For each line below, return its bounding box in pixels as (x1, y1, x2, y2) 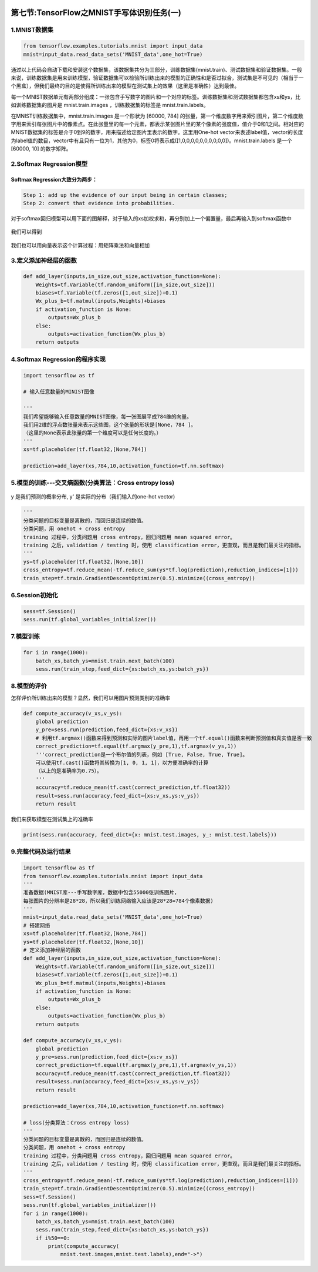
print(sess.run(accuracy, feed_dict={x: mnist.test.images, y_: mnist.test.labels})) (23, 831, 277, 838)
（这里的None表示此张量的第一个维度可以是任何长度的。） (23, 430, 162, 436)
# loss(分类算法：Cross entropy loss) (23, 1120, 130, 1126)
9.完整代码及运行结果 (11, 848, 71, 856)
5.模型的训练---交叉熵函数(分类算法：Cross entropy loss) (11, 479, 175, 487)
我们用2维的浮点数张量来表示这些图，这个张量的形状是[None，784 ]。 (23, 421, 197, 428)
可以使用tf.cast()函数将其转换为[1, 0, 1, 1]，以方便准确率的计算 (35, 759, 209, 766)
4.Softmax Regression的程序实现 (11, 355, 106, 363)
